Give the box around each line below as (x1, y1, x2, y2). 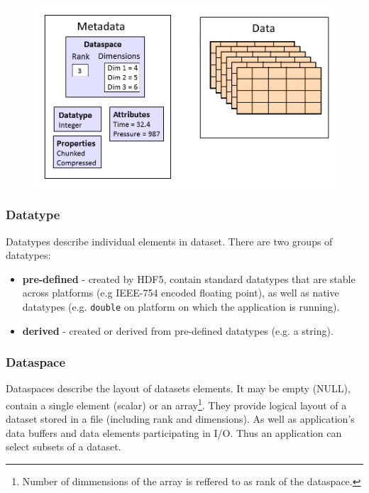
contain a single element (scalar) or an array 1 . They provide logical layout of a (6, 395, 347, 412)
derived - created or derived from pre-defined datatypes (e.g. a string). (22, 323, 334, 338)
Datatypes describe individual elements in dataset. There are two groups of (6, 233, 333, 248)
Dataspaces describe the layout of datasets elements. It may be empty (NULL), (6, 381, 351, 396)
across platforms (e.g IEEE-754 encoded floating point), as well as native (22, 285, 339, 300)
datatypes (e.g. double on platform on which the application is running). (22, 299, 340, 314)
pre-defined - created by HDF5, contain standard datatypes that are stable (22, 271, 356, 286)
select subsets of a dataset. (6, 439, 121, 454)
